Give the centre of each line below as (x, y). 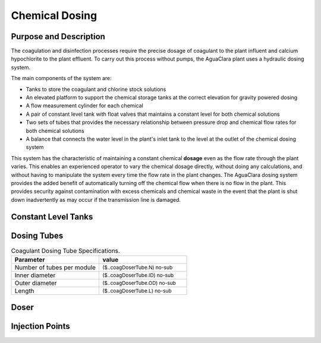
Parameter (30, 260)
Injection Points (41, 326)
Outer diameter (36, 283)
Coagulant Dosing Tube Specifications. (65, 250)
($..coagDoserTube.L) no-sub (137, 290)
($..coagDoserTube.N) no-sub (137, 267)
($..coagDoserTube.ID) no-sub (138, 275)
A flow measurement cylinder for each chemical (85, 106)
